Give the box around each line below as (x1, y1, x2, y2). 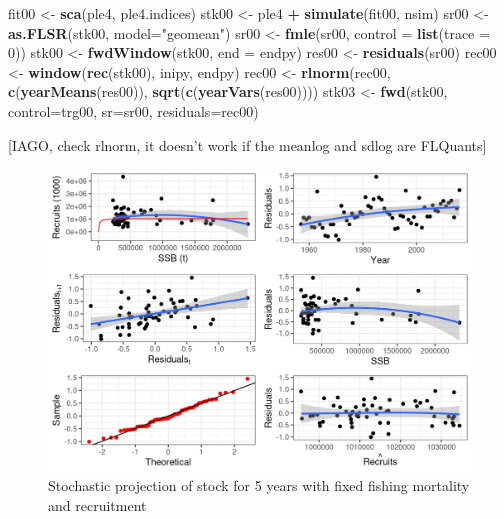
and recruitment (48, 495, 147, 516)
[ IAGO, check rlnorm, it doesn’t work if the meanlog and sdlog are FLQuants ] (8, 134, 487, 155)
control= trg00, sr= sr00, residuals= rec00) (8, 100, 259, 121)
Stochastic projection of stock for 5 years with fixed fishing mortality (48, 475, 470, 496)
